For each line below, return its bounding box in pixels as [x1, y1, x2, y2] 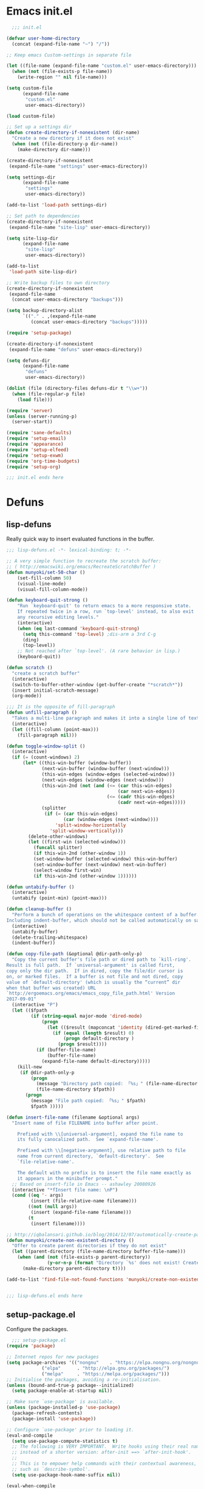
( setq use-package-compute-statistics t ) [12, 1438, 118, 1444]
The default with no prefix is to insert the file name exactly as [17, 1170, 191, 1176]
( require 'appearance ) [6, 441, 64, 448]
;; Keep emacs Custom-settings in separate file [6, 52, 132, 58]
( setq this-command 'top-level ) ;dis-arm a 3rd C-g [22, 631, 156, 637]
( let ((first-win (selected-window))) [28, 839, 126, 845]
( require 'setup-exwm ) [6, 452, 64, 458]
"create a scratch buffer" [12, 670, 80, 676]
